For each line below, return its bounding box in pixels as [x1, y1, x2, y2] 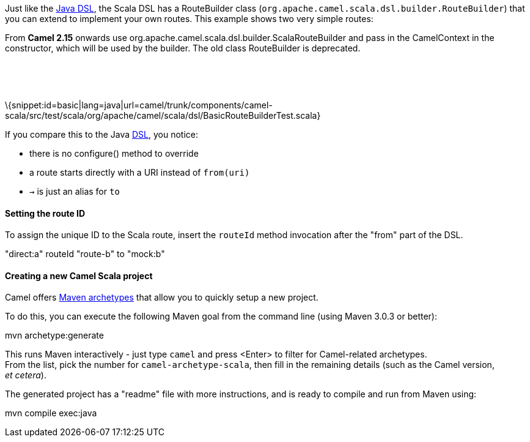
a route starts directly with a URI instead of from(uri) [29, 167, 250, 178]
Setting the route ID [5, 208, 86, 219]
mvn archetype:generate [5, 330, 104, 341]
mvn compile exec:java [5, 408, 97, 419]
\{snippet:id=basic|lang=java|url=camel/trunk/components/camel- [5, 100, 273, 110]
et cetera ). [5, 370, 46, 381]
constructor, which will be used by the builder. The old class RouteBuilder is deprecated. [5, 43, 361, 53]
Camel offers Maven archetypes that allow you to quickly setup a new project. [5, 292, 318, 303]
